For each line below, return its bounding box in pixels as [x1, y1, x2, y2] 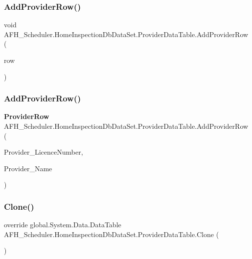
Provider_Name [4, 163, 52, 173]
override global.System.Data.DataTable [4, 219, 121, 230]
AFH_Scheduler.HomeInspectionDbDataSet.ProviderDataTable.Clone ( [4, 229, 219, 239]
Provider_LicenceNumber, [4, 147, 83, 157]
